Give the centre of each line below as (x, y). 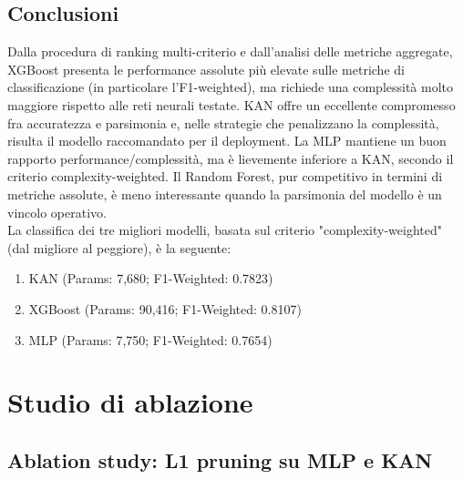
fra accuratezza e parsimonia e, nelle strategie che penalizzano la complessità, (223, 122)
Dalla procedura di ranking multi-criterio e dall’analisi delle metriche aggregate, (230, 51)
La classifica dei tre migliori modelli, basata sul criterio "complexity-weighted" (225, 230)
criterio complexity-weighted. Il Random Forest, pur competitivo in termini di (225, 176)
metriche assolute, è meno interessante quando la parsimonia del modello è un (225, 194)
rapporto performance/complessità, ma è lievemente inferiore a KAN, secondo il (231, 158)
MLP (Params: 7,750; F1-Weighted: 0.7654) (150, 339)
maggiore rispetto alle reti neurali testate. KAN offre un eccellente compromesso (231, 104)
